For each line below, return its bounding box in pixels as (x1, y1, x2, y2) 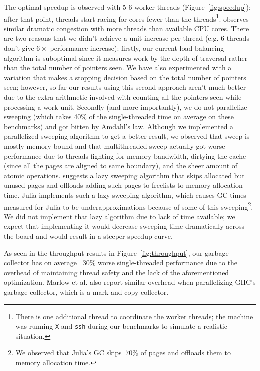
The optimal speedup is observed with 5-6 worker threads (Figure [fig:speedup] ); (4, 2, 251, 12)
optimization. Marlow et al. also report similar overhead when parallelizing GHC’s (4, 277, 256, 287)
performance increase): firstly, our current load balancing (50, 43, 224, 53)
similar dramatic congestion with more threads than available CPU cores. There (4, 23, 249, 33)
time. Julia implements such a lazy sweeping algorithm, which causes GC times (4, 189, 246, 200)
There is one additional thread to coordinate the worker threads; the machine (15, 311, 253, 321)
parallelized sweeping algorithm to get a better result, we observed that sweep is (4, 131, 250, 141)
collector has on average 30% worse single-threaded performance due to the (4, 257, 238, 268)
